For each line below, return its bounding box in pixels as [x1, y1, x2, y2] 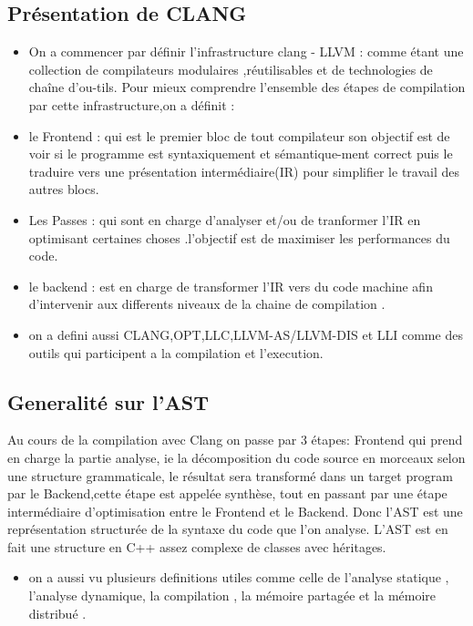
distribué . [28, 603, 87, 622]
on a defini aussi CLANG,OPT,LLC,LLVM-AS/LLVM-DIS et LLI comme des [28, 324, 463, 344]
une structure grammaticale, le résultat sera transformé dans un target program [7, 466, 453, 485]
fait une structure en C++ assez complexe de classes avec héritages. [7, 537, 386, 556]
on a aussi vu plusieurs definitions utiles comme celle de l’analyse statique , [28, 568, 449, 587]
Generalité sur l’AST [7, 387, 209, 416]
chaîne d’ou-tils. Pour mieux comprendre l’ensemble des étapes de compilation [28, 77, 466, 97]
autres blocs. [28, 180, 99, 199]
